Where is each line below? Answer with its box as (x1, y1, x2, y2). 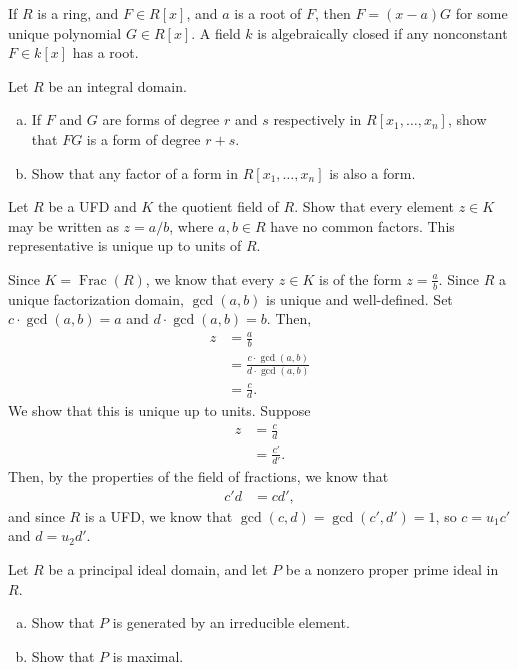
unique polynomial (8, 22, 122, 43)
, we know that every (145, 268, 275, 289)
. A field (191, 22, 241, 43)
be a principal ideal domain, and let (48, 559, 268, 579)
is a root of (234, 3, 302, 23)
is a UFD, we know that (84, 505, 233, 526)
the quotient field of (157, 196, 279, 217)
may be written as (8, 215, 119, 236)
